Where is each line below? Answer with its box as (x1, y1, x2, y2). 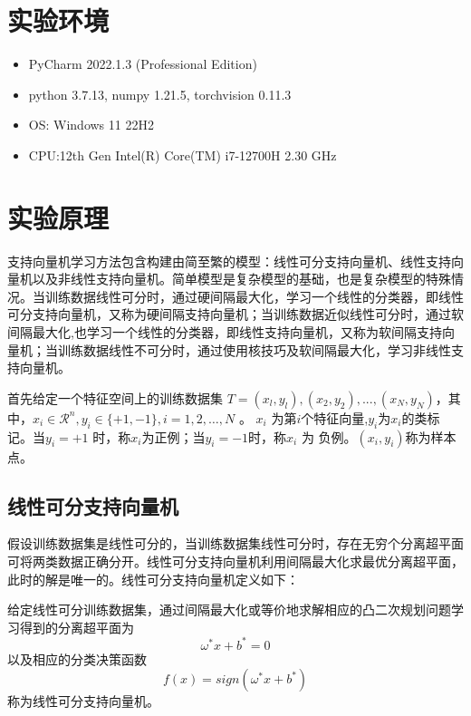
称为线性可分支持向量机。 (7, 692, 159, 711)
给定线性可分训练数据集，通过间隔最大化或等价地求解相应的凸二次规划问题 (7, 600, 451, 619)
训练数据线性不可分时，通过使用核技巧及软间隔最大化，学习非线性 (57, 340, 451, 359)
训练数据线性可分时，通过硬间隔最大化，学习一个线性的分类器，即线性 (44, 286, 464, 305)
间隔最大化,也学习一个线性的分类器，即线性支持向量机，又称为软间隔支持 (7, 323, 442, 341)
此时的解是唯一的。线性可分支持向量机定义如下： (7, 569, 299, 588)
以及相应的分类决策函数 (7, 649, 147, 668)
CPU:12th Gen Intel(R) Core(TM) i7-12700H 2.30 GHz (28, 145, 337, 164)
